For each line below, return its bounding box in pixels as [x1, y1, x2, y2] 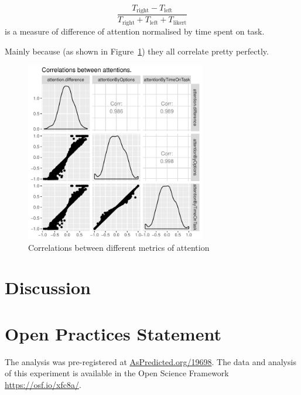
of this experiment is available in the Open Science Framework [5, 367, 229, 379]
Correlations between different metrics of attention [28, 241, 210, 253]
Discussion [5, 275, 91, 299]
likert [173, 19, 187, 26]
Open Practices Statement [5, 321, 221, 345]
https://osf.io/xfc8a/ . [5, 378, 81, 390]
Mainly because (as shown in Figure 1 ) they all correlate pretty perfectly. [5, 45, 269, 57]
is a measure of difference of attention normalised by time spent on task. [5, 25, 265, 37]
